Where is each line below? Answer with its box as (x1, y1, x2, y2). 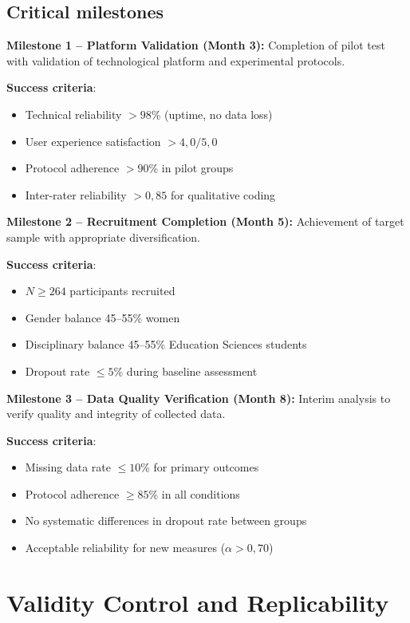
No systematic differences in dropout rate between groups (25, 512, 307, 529)
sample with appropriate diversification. (6, 228, 200, 245)
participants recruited (69, 282, 175, 299)
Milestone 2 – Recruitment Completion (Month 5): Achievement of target (6, 213, 404, 230)
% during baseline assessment (113, 362, 258, 379)
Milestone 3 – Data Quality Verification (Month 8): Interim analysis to (6, 389, 391, 406)
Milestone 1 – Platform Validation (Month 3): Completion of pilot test (6, 37, 385, 53)
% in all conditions (148, 485, 240, 502)
